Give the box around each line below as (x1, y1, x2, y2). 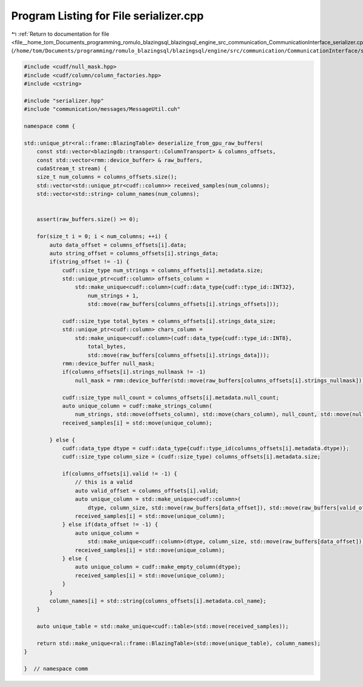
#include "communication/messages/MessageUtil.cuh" (24, 106, 181, 113)
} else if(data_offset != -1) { (62, 521, 159, 528)
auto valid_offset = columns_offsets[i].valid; (74, 487, 219, 494)
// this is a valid (74, 479, 133, 486)
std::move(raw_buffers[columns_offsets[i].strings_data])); (88, 351, 270, 359)
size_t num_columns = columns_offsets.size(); (36, 173, 178, 181)
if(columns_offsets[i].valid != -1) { (62, 470, 178, 477)
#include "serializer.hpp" (24, 97, 104, 104)
